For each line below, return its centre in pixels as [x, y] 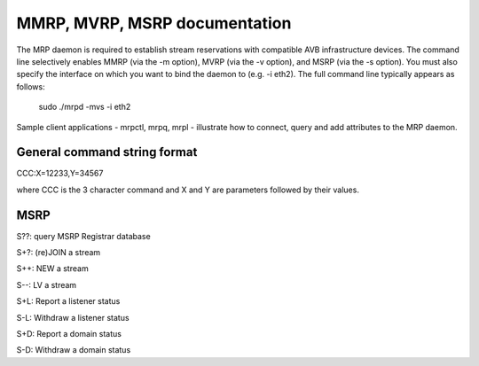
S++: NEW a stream [52, 269]
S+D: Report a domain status [69, 334]
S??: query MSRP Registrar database [83, 236]
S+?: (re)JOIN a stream [59, 253]
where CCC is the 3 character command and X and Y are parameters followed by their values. [188, 190]
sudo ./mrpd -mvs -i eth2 [85, 107]
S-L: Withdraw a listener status [73, 317]
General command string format [107, 152]
